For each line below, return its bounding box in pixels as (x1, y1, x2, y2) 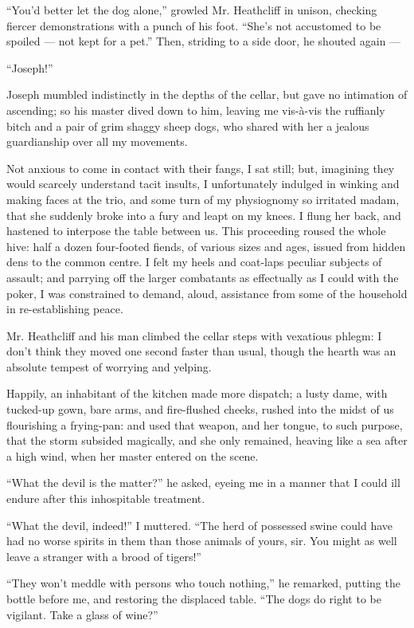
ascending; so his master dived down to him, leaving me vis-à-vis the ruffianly (6, 101, 385, 118)
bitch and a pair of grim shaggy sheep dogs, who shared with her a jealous (6, 117, 369, 134)
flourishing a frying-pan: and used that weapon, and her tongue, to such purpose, (6, 416, 403, 433)
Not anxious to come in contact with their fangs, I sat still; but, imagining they (6, 159, 395, 176)
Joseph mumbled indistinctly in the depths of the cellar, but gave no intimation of (6, 86, 408, 103)
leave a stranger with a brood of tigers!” (6, 548, 201, 564)
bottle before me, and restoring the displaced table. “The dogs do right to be (6, 591, 381, 606)
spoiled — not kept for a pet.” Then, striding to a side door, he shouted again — (6, 33, 401, 49)
